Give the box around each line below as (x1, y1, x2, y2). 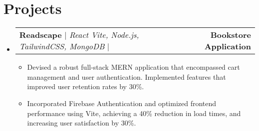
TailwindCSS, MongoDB (19, 40, 105, 52)
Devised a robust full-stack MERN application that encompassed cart (27, 62, 240, 72)
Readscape (19, 29, 62, 41)
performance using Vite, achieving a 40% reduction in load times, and (27, 108, 241, 118)
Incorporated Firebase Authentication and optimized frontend (27, 98, 217, 108)
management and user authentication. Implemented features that (27, 71, 226, 82)
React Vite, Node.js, (69, 29, 139, 41)
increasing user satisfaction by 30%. (27, 118, 136, 128)
